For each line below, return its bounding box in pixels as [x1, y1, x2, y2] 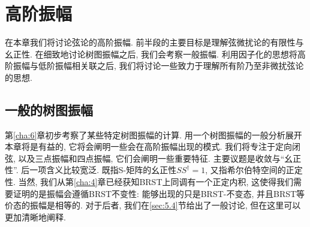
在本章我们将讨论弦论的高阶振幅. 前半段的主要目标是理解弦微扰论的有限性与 [5, 36, 304, 49]
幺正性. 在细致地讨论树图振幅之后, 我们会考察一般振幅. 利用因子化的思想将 [5, 47, 297, 60]
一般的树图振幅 [5, 100, 93, 119]
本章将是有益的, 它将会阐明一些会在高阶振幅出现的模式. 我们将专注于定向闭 [5, 140, 301, 153]
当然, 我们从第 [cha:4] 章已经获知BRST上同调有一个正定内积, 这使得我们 [18, 175, 294, 188]
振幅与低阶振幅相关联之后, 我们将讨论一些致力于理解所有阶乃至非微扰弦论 [13, 59, 304, 72]
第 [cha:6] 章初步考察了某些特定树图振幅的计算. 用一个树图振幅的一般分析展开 [5, 128, 302, 141]
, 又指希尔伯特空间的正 [205, 164, 294, 176]
